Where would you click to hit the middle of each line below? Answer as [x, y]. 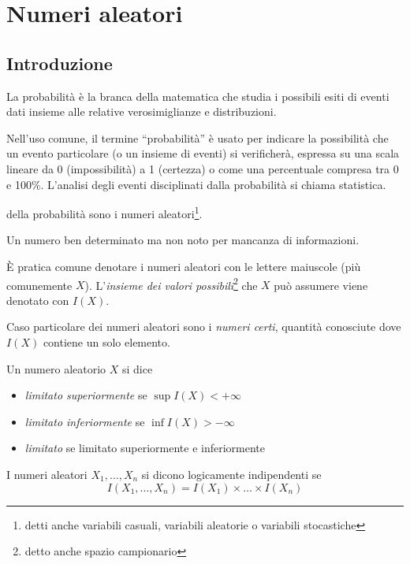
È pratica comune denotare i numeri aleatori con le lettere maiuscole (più [184, 266]
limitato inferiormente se [85, 421]
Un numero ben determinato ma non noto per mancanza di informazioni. [183, 240]
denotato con [38, 300]
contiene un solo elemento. [106, 342]
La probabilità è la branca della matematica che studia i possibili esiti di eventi [198, 96]
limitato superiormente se [86, 395]
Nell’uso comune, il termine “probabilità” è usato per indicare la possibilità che [198, 137]
